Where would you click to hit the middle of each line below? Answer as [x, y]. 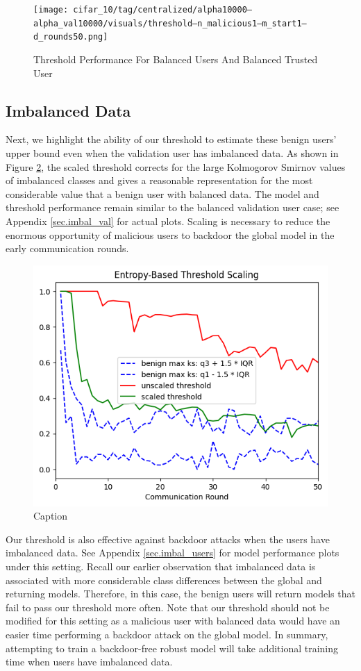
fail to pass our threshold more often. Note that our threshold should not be [168, 607]
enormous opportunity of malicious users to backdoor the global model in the [170, 234]
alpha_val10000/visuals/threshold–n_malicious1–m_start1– [170, 23]
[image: [51, 10]
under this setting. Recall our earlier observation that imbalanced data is [161, 566]
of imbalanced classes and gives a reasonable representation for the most [159, 180]
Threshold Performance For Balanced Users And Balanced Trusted [176, 59]
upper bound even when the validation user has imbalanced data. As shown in [172, 152]
